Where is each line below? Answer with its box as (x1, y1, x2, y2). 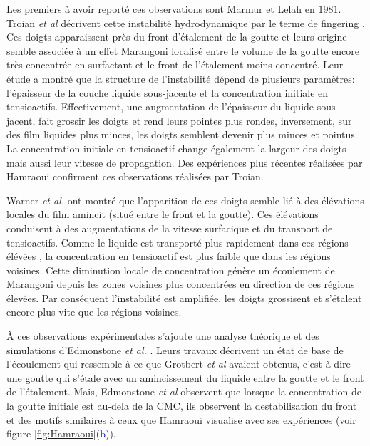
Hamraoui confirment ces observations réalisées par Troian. (6, 169, 264, 184)
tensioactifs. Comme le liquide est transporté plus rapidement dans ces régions (6, 234, 349, 249)
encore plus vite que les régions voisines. (6, 304, 182, 319)
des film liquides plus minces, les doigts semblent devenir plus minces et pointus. (6, 127, 358, 142)
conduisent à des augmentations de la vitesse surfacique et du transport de (6, 220, 333, 235)
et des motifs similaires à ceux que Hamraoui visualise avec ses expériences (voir (6, 412, 356, 427)
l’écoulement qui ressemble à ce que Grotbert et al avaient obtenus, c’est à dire (6, 356, 351, 371)
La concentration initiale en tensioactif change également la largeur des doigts (6, 140, 346, 155)
